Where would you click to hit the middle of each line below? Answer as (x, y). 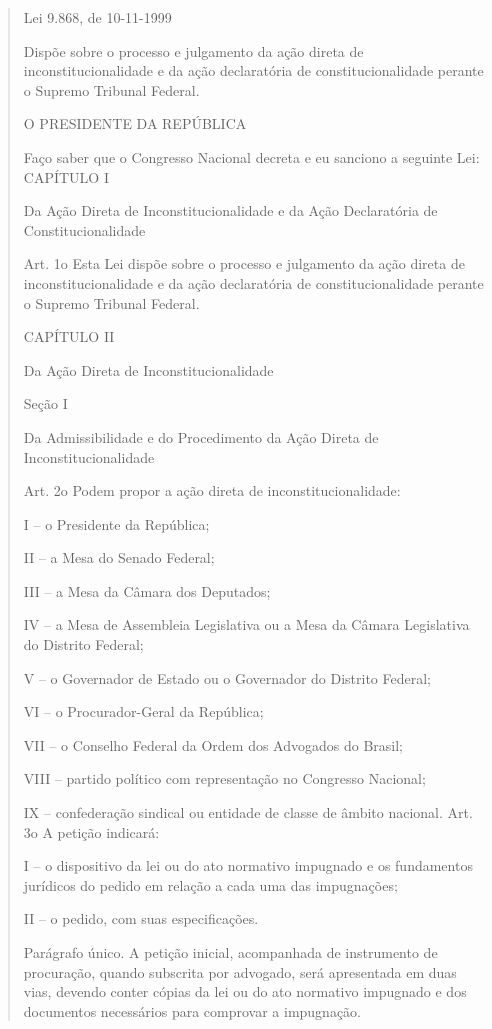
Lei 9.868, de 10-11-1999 (97, 17)
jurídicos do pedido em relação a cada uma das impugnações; (210, 884)
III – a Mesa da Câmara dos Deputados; (147, 590)
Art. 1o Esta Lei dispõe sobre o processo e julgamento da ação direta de (244, 263)
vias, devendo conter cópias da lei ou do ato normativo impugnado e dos (245, 991)
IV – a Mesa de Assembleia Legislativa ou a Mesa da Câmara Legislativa (246, 624)
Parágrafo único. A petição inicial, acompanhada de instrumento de (230, 952)
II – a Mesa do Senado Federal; (119, 557)
